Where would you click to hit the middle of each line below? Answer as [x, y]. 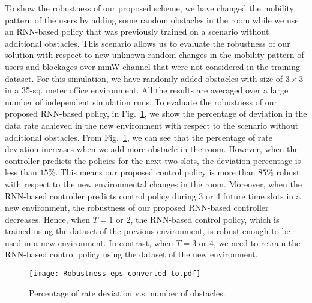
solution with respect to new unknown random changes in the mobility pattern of [154, 55]
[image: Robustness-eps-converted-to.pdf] [115, 274]
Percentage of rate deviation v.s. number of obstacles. [127, 293]
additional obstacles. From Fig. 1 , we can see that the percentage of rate [139, 137]
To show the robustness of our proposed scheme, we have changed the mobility [149, 8]
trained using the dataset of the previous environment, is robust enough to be [148, 231]
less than [21, 172]
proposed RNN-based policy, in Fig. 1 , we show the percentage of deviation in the [156, 113]
